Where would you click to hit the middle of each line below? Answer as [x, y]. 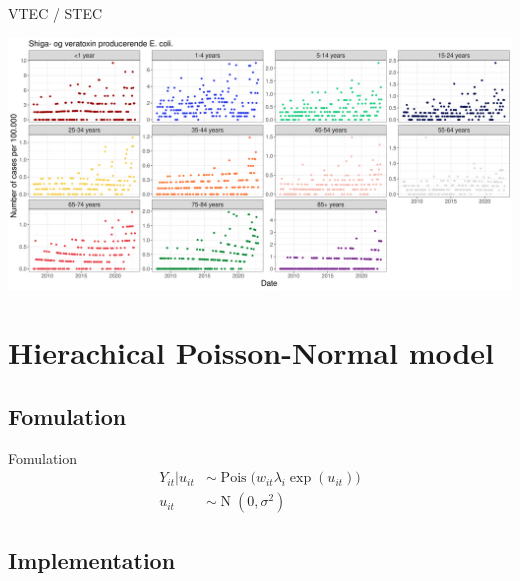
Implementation [92, 559]
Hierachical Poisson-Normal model [251, 352]
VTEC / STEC [55, 13]
